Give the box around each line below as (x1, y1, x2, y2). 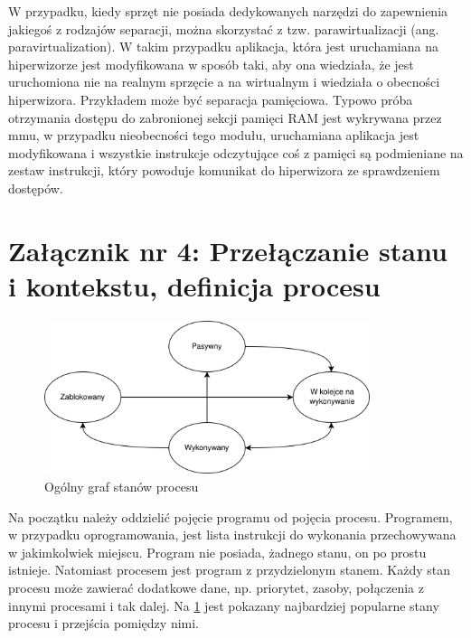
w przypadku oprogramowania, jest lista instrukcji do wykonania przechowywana (8, 525, 457, 544)
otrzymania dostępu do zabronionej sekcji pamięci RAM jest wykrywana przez (8, 108, 442, 127)
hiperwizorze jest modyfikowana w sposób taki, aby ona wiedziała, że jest (8, 54, 414, 73)
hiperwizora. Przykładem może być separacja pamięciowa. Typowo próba (8, 89, 413, 108)
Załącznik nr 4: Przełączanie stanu (8, 231, 447, 268)
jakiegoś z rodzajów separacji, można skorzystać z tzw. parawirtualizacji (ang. (8, 19, 439, 38)
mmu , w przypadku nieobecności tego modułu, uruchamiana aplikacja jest (8, 126, 419, 145)
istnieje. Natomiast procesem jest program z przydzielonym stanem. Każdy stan (8, 560, 451, 579)
